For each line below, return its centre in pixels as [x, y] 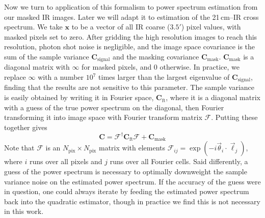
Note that [19, 148]
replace [15, 77]
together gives [26, 127]
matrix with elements [132, 148]
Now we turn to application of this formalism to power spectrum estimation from [131, 7]
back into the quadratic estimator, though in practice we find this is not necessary [132, 201]
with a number [61, 77]
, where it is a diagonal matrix [213, 97]
